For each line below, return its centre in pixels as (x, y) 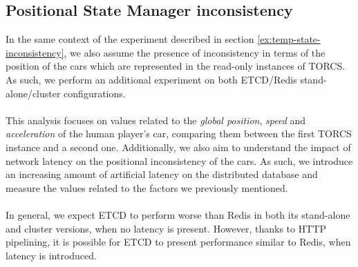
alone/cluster (33, 93)
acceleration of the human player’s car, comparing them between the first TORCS (179, 133)
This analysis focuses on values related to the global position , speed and (156, 120)
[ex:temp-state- (289, 39)
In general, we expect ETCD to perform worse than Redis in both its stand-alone (178, 214)
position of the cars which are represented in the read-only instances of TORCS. (176, 66)
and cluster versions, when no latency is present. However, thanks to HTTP (166, 228)
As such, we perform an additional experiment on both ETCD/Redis (151, 79)
